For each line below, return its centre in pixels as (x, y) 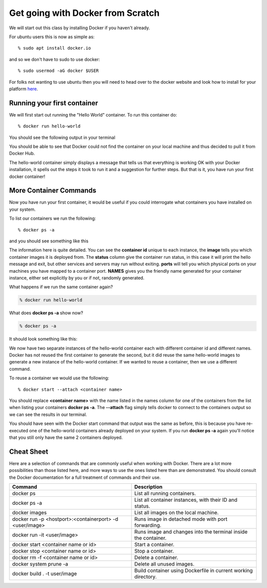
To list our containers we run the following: (53, 219)
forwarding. (148, 526)
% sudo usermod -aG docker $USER (58, 71)
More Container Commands (53, 191)
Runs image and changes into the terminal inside (191, 532)
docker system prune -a (40, 564)
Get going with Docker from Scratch (84, 13)
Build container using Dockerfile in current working (194, 571)
